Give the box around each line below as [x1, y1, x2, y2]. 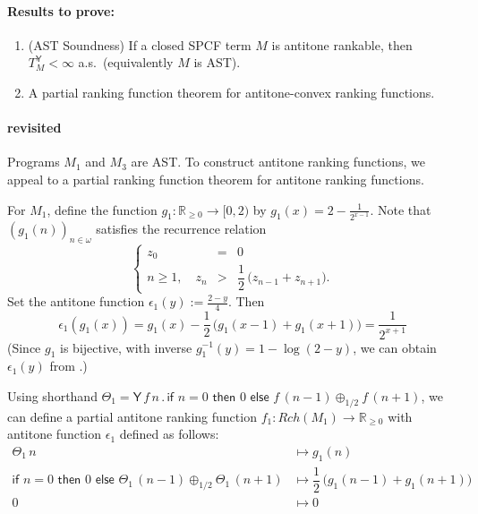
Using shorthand [7, 386, 98, 405]
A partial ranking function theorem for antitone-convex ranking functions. [28, 82, 435, 101]
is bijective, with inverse [60, 338, 192, 356]
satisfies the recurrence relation [96, 219, 267, 238]
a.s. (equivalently [78, 53, 174, 72]
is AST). [193, 53, 241, 72]
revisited [7, 118, 62, 137]
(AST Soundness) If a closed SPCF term [28, 35, 252, 54]
